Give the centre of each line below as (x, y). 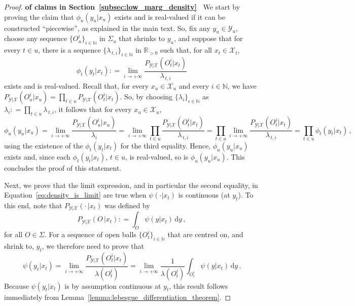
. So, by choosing (146, 97)
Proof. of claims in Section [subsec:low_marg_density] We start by (122, 7)
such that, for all (186, 50)
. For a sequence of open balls (90, 234)
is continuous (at (204, 195)
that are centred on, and (205, 234)
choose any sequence (36, 38)
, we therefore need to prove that (93, 246)
